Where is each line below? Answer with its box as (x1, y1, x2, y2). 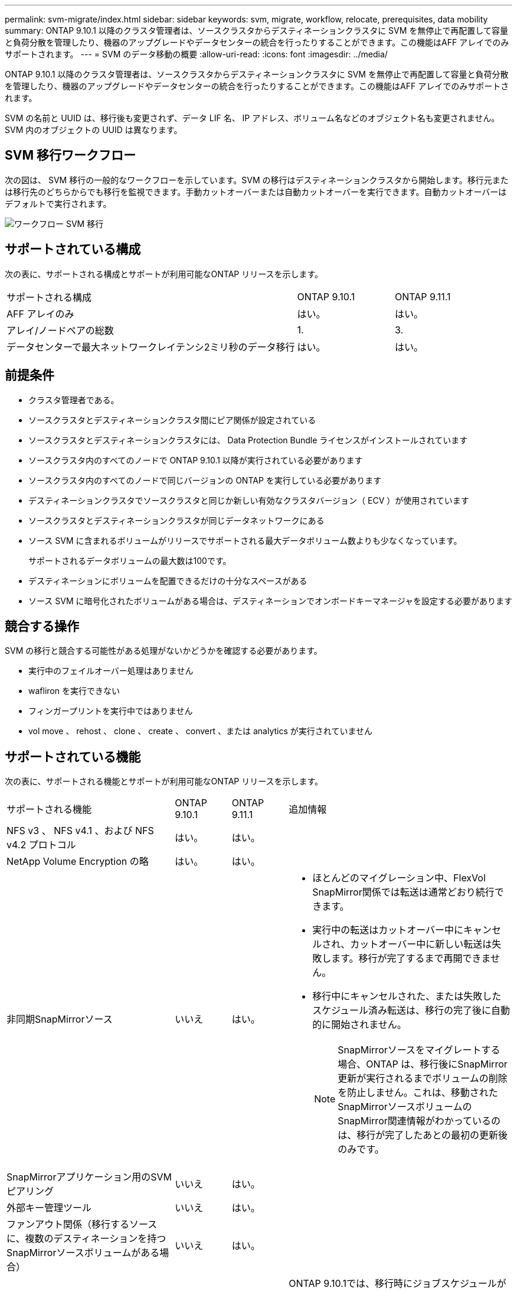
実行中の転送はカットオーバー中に (312, 924, 464, 936)
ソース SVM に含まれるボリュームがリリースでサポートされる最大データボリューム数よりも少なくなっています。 (28, 535, 462, 546)
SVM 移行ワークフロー (5, 148, 136, 163)
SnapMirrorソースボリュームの (338, 1101, 472, 1113)
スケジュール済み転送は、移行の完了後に (312, 1004, 492, 1017)
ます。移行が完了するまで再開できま (331, 952, 491, 965)
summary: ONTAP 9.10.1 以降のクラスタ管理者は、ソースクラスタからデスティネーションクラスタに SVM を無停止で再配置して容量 (5, 25, 508, 35)
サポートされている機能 (5, 749, 141, 764)
